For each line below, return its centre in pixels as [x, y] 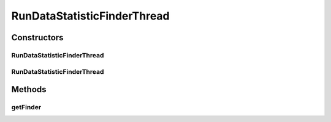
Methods [29, 89]
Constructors [37, 38]
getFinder [26, 107]
